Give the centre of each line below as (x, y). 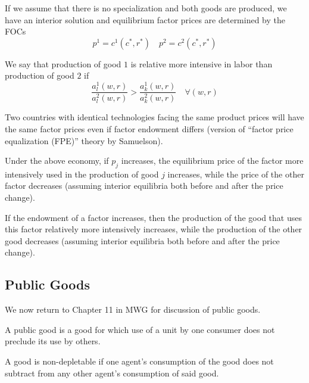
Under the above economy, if (57, 161)
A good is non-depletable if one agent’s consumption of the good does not (139, 361)
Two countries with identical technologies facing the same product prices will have (154, 117)
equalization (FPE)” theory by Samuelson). (84, 140)
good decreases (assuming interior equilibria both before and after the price (142, 240)
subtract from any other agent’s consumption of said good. (112, 373)
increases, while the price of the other (236, 174)
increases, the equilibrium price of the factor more (212, 161)
